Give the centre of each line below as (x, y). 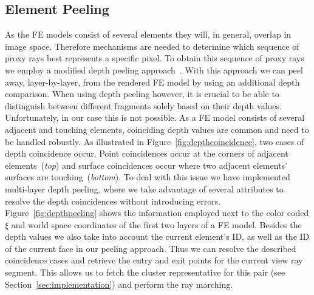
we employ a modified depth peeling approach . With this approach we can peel (154, 70)
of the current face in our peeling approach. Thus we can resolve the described (151, 248)
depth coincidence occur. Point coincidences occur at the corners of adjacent (147, 153)
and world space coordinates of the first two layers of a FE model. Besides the (156, 224)
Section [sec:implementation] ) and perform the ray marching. (119, 284)
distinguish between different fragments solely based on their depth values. (143, 105)
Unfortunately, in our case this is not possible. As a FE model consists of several (155, 117)
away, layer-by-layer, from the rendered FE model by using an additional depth (152, 82)
